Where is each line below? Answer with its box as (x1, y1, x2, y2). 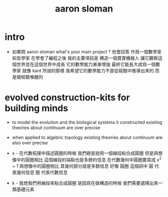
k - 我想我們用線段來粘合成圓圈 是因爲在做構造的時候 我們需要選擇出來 (12, 180, 158, 186)
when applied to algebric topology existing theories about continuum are (12, 134, 163, 140)
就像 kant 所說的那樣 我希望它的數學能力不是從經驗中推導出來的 (22, 68, 154, 74)
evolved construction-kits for (5, 92, 130, 103)
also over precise (12, 140, 48, 146)
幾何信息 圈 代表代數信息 (16, 169, 68, 175)
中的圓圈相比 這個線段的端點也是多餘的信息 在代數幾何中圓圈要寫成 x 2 (16, 156, 162, 163)
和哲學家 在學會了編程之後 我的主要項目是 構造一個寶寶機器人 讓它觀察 (12, 55, 158, 61)
